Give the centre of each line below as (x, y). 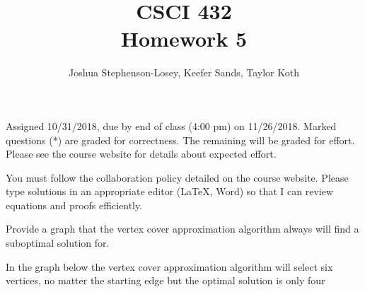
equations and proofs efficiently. (74, 205)
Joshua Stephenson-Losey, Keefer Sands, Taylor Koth (184, 72)
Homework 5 (184, 39)
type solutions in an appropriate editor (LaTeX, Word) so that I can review (170, 191)
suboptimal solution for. (58, 243)
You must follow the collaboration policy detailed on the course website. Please (177, 177)
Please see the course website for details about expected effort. (141, 154)
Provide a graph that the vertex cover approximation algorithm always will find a (182, 229)
